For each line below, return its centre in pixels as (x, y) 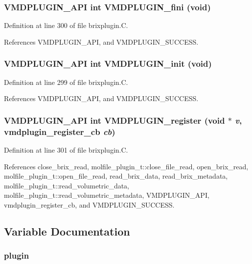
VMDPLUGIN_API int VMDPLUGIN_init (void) (108, 64)
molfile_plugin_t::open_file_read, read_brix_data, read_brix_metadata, (116, 176)
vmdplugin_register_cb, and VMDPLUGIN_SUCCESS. (89, 204)
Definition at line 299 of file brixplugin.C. (66, 82)
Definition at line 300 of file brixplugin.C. (66, 25)
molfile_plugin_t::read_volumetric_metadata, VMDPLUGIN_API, (107, 195)
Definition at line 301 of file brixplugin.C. (66, 149)
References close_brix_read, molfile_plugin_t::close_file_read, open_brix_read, (126, 166)
